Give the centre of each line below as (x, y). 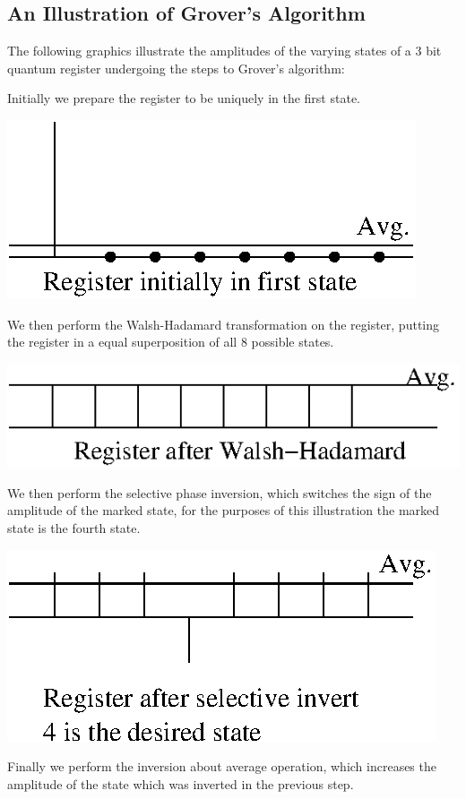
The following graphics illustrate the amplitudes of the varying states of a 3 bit (224, 51)
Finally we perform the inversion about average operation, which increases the (222, 766)
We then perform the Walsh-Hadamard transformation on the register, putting (224, 324)
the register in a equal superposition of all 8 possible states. (171, 342)
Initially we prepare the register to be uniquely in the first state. (184, 98)
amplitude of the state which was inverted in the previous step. (181, 783)
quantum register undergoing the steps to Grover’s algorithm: (176, 68)
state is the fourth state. (74, 528)
